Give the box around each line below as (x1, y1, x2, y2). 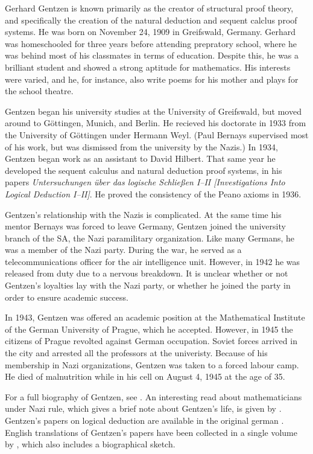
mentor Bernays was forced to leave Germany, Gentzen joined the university (5, 220, 286, 232)
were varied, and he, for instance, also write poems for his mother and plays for (5, 72, 299, 85)
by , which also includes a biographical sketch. (5, 438, 175, 450)
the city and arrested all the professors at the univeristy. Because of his (5, 347, 268, 359)
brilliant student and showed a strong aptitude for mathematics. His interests (5, 60, 291, 73)
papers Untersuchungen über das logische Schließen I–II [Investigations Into (5, 176, 285, 188)
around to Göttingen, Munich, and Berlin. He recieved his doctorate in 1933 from (5, 117, 306, 129)
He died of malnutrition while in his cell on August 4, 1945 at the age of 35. (5, 370, 285, 383)
